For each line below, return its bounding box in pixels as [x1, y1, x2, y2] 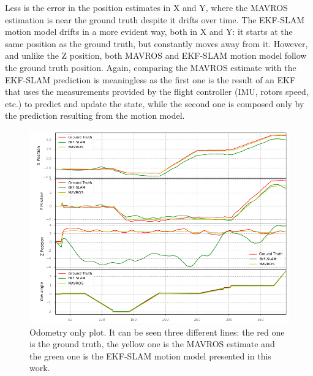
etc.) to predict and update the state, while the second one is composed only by [5, 97, 304, 110]
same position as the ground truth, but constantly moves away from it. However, [5, 37, 308, 50]
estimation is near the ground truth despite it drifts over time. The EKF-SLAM [5, 13, 305, 26]
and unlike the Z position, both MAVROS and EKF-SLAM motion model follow [5, 49, 307, 62]
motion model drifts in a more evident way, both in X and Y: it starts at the [5, 25, 293, 38]
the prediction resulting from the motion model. [5, 109, 185, 122]
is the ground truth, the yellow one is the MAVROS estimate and [29, 337, 275, 350]
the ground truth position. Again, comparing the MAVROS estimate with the [5, 61, 296, 73]
